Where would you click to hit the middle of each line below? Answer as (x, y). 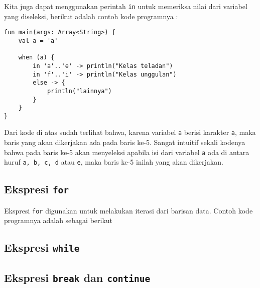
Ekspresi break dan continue (77, 277)
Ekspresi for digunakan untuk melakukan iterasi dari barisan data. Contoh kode (128, 210)
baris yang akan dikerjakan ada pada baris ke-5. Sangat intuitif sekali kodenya (125, 142)
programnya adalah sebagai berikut (58, 220)
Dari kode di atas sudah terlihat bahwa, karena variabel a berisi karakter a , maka (130, 132)
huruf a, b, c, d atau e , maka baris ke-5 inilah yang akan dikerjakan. (114, 162)
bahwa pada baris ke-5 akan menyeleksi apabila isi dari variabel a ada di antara (127, 152)
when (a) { (36, 58)
